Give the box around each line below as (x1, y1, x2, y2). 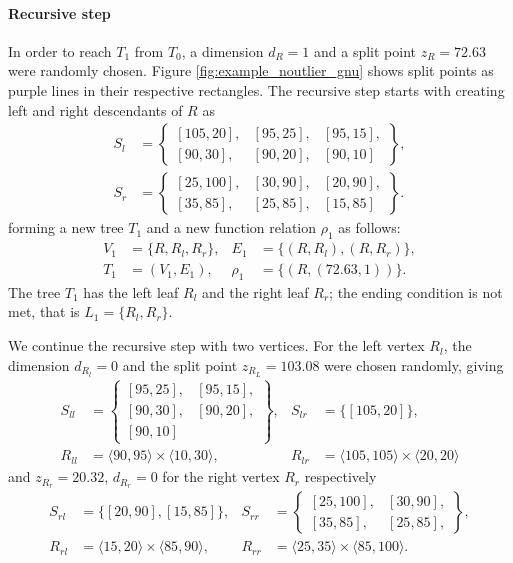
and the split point (122, 354, 238, 375)
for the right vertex (162, 466, 280, 487)
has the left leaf (83, 281, 179, 302)
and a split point (313, 40, 416, 61)
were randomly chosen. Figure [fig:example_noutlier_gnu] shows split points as (8, 60, 494, 81)
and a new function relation (146, 217, 317, 238)
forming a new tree (8, 217, 124, 238)
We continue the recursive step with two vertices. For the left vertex (8, 335, 425, 356)
